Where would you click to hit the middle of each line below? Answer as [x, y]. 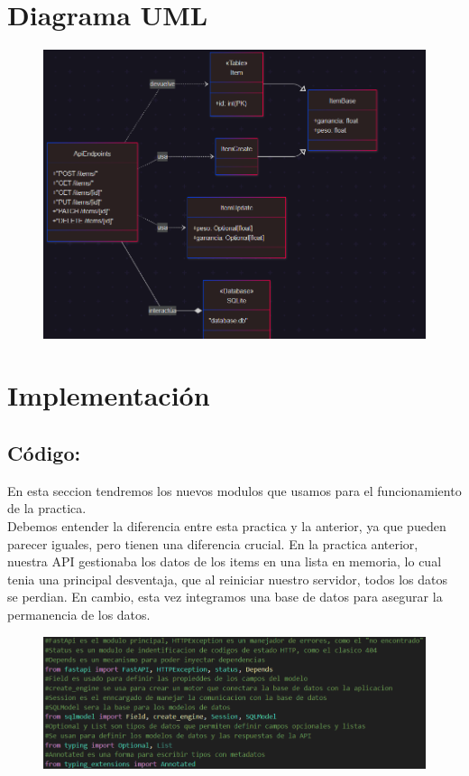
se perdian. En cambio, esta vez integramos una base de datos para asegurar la [225, 597]
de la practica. [47, 508]
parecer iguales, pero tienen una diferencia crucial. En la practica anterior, [213, 543]
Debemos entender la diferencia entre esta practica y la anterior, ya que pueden [227, 526]
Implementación [109, 395]
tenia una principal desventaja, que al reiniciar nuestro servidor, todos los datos [228, 579]
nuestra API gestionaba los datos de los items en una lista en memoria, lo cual [225, 561]
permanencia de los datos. [79, 614]
